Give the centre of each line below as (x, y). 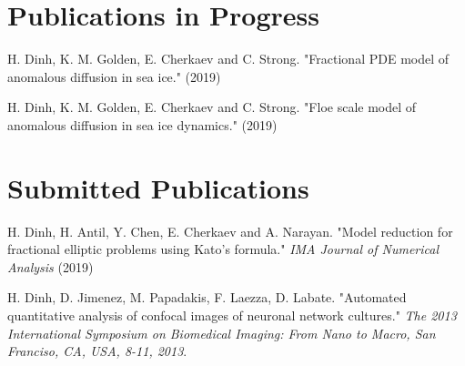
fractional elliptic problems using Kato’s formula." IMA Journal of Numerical (223, 249)
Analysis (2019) (51, 266)
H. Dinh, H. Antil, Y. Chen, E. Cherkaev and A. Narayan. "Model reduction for (230, 231)
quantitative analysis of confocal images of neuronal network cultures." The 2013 (232, 315)
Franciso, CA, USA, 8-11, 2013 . (97, 351)
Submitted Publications (158, 187)
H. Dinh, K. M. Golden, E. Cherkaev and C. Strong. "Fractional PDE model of (228, 59)
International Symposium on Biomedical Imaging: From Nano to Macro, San (222, 333)
